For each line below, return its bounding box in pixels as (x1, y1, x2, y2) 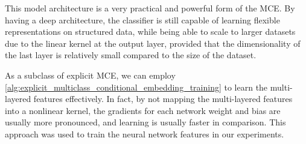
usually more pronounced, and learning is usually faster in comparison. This (5, 116, 286, 128)
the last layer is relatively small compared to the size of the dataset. (5, 49, 257, 61)
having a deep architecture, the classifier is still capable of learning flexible (5, 13, 280, 26)
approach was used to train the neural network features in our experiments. (5, 127, 284, 140)
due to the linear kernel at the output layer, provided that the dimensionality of (5, 37, 301, 49)
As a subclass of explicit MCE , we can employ (5, 68, 176, 81)
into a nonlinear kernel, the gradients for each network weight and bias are (5, 104, 281, 116)
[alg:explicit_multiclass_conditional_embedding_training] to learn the (5, 80, 268, 93)
